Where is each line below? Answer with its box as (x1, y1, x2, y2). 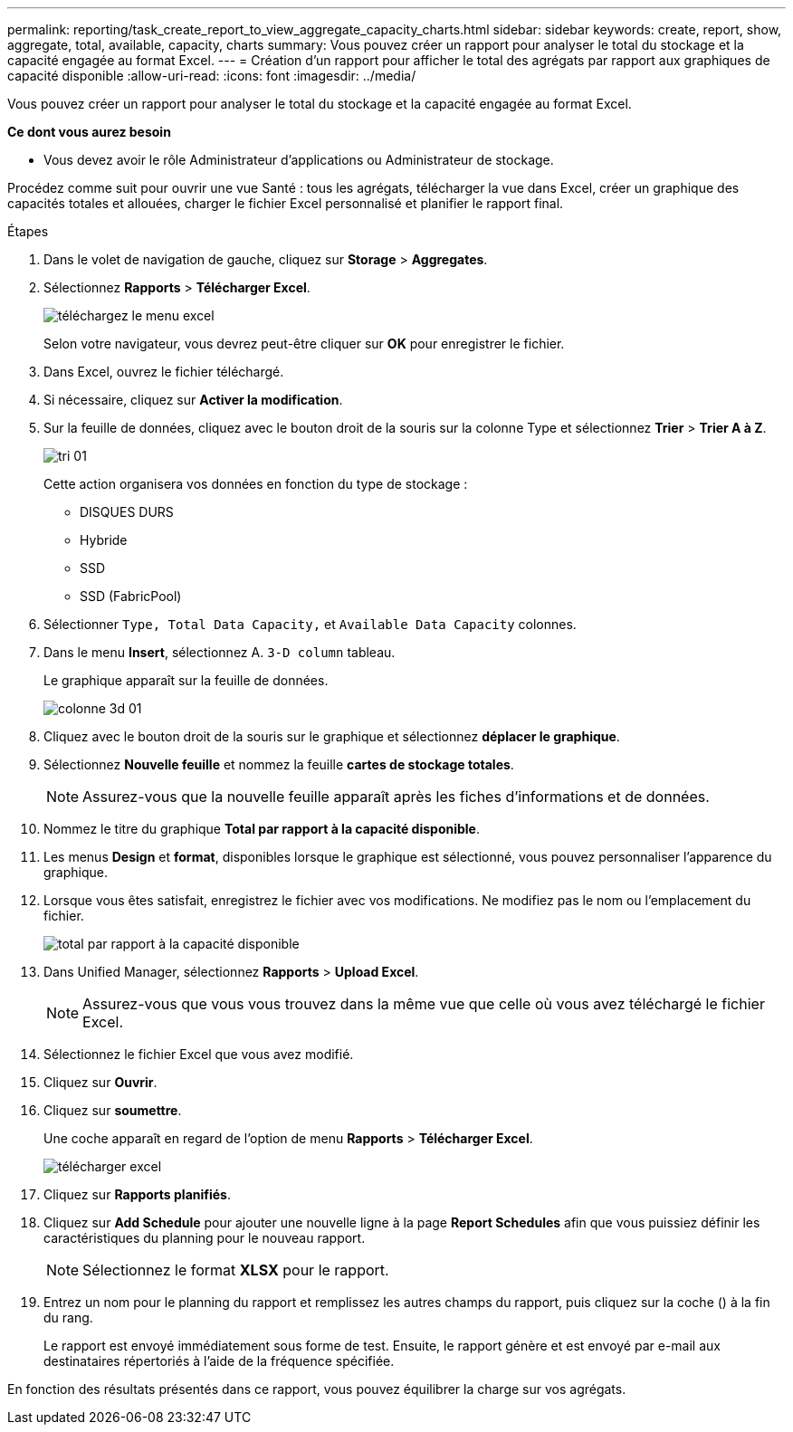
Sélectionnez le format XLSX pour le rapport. (82, 1261, 389, 1279)
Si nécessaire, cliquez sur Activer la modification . (43, 392, 343, 407)
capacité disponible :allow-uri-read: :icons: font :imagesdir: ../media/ (7, 68, 416, 83)
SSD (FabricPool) (80, 588, 182, 604)
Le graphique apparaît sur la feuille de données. (43, 673, 329, 688)
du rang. (43, 1310, 93, 1325)
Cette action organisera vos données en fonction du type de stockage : (43, 476, 468, 492)
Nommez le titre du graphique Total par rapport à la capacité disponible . (43, 821, 480, 836)
